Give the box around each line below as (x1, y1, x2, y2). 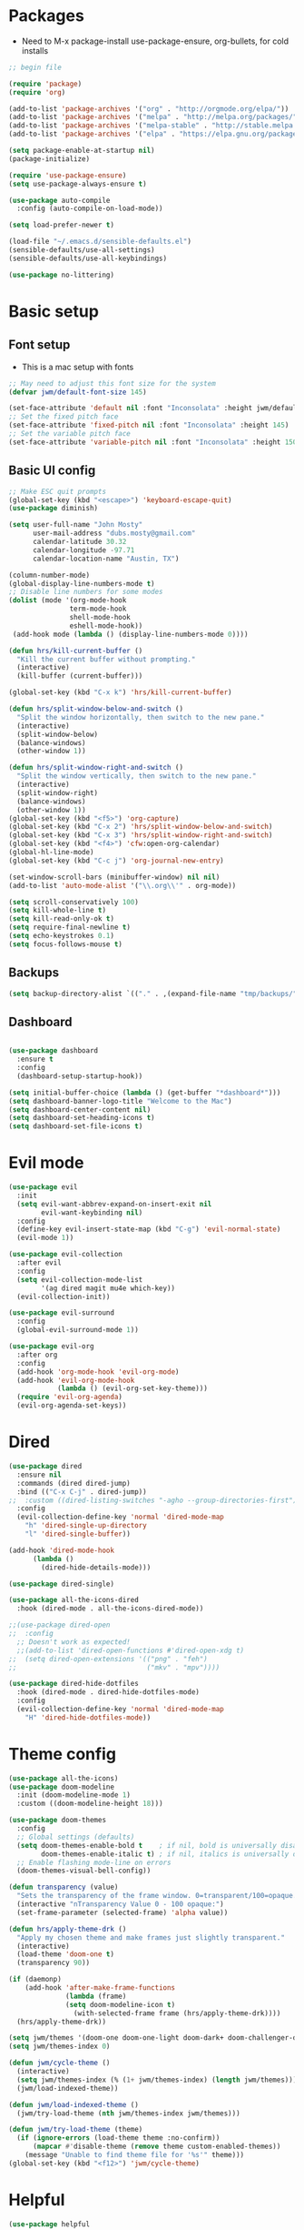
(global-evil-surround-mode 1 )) (16, 1326, 140, 1335)
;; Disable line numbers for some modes (8, 588, 164, 597)
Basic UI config (8, 463, 96, 479)
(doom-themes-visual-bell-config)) (16, 1866, 152, 1875)
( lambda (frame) (65, 1992, 127, 2001)
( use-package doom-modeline (8, 1782, 115, 1791)
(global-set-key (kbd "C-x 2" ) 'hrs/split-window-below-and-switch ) (8, 822, 273, 832)
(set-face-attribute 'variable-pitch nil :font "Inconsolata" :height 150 (8, 438, 298, 447)
